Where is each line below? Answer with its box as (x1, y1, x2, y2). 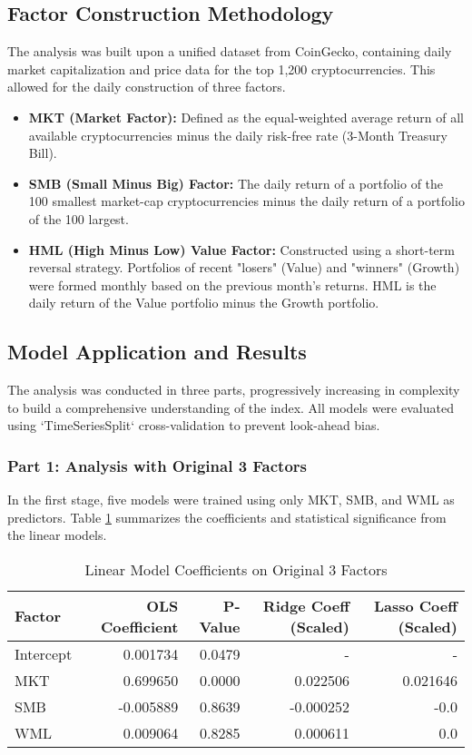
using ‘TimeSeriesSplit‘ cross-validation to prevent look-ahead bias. (7, 416, 380, 435)
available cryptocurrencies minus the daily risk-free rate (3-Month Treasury (28, 125, 447, 144)
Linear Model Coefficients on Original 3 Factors (84, 558, 388, 580)
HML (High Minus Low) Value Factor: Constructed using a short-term (28, 240, 455, 259)
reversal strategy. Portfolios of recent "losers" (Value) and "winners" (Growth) (28, 258, 460, 277)
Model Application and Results (7, 338, 307, 366)
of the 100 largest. (28, 209, 129, 228)
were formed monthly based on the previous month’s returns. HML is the (28, 275, 437, 294)
